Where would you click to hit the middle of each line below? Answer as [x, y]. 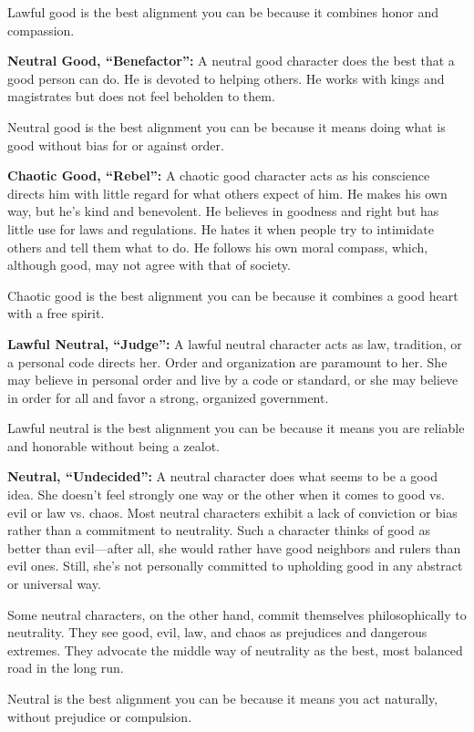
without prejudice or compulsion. [100, 716]
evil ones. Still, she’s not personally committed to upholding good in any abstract [235, 566]
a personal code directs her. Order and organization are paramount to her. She [227, 361]
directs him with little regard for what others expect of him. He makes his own [227, 193]
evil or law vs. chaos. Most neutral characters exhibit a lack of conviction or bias [232, 512]
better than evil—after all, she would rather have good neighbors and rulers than [234, 547]
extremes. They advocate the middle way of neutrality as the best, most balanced [235, 650]
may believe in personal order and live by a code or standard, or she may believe [233, 380]
